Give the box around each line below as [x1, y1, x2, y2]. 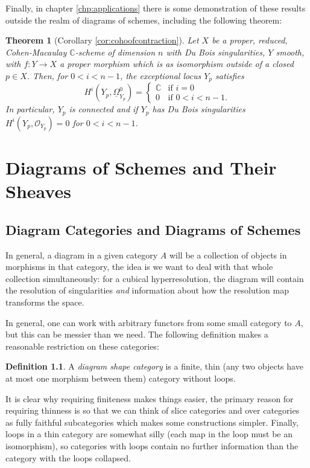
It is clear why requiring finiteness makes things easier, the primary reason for [5, 392, 294, 405]
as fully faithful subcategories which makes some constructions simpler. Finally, [5, 415, 299, 428]
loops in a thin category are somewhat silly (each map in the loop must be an [5, 428, 293, 440]
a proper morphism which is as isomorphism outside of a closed [60, 57, 294, 70]
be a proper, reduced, [212, 34, 288, 46]
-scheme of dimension [75, 45, 156, 58]
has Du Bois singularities [152, 103, 245, 115]
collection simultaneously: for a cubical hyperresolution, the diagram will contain [5, 272, 304, 284]
